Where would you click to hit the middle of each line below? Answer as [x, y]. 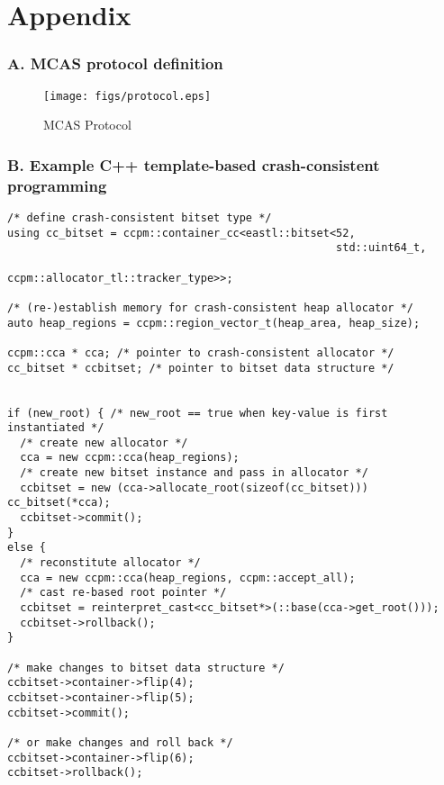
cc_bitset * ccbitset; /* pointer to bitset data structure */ [201, 368]
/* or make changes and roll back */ [120, 742]
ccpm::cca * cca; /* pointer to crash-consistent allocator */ [201, 352]
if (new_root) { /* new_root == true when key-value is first [198, 413]
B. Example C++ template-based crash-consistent [194, 164]
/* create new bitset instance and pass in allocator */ [194, 473]
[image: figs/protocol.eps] [127, 96]
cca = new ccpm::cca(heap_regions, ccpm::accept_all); [188, 577]
